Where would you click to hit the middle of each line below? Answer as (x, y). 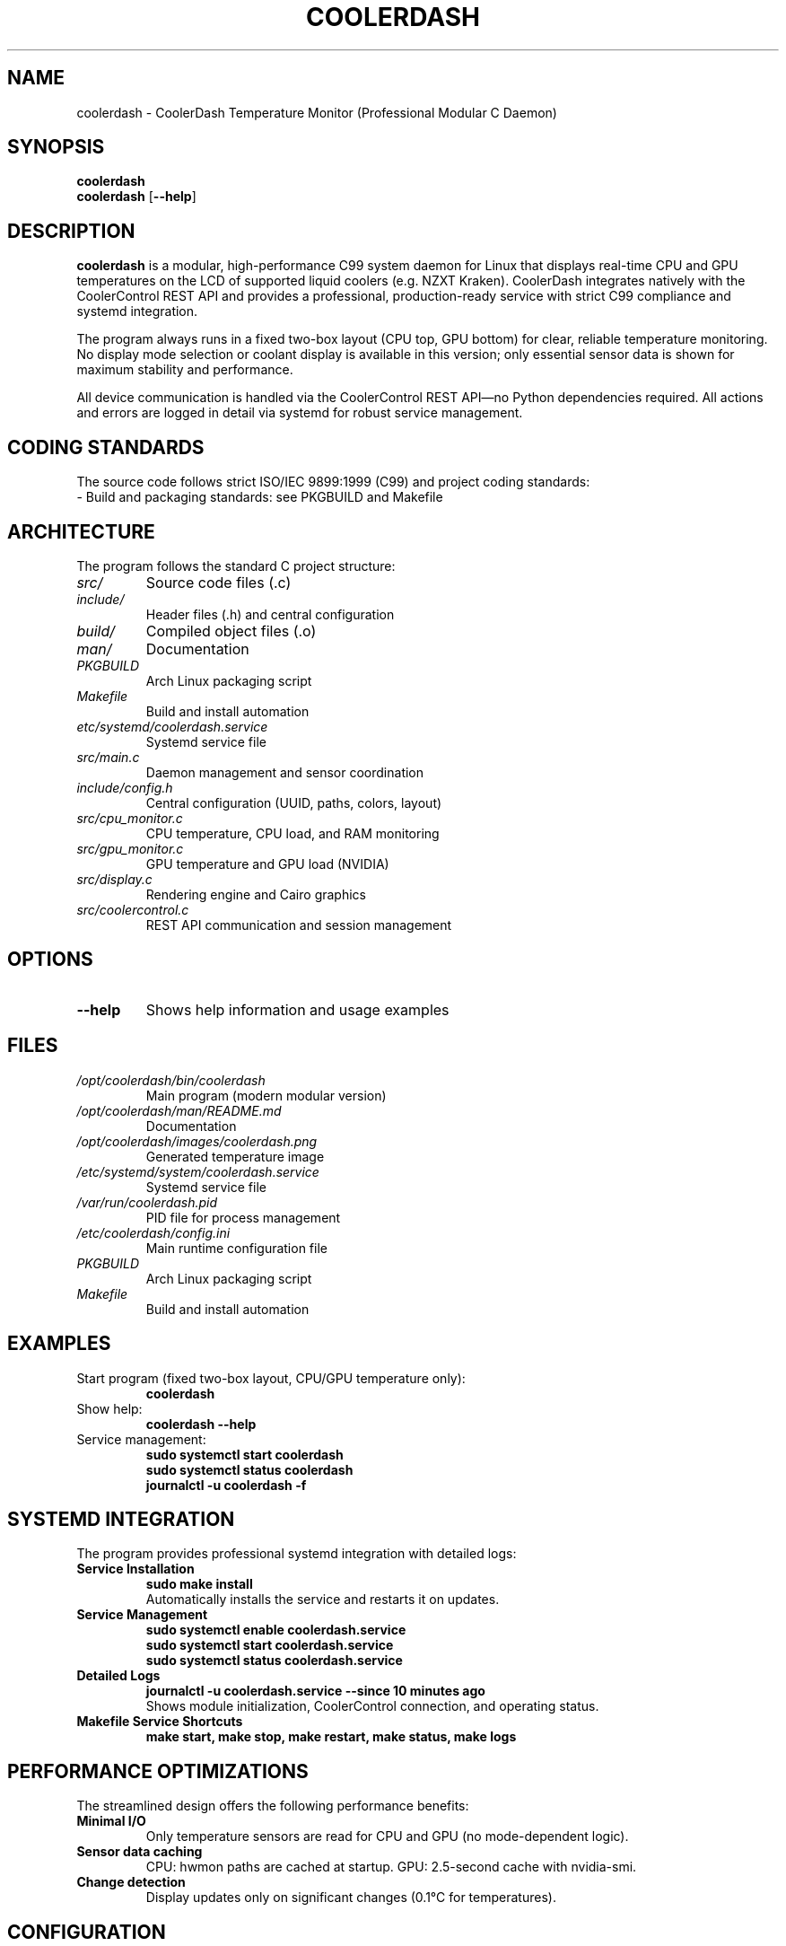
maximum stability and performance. (185, 370)
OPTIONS (50, 960)
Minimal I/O (111, 1821)
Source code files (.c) (218, 582)
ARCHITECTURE (81, 531)
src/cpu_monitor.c (130, 818)
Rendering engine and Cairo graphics (256, 894)
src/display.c (114, 879)
